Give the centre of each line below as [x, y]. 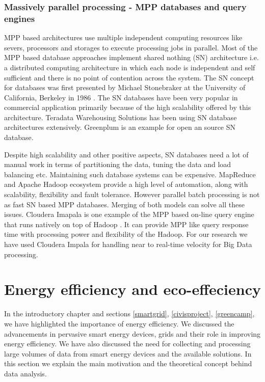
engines [20, 18]
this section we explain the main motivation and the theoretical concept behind [128, 363]
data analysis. [25, 373]
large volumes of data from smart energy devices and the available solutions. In [128, 353]
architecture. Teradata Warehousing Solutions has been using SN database [121, 117]
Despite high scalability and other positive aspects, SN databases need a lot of [126, 154]
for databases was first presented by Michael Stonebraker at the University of [125, 87]
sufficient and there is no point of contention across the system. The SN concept [129, 77]
